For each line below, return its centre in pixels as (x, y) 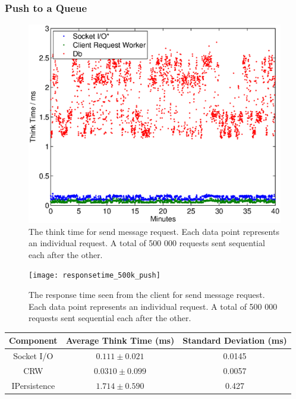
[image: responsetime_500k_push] (95, 276)
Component (33, 340)
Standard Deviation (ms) (235, 340)
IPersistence (33, 385)
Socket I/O (33, 356)
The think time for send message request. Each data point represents (154, 231)
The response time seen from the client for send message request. (147, 294)
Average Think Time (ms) (120, 340)
